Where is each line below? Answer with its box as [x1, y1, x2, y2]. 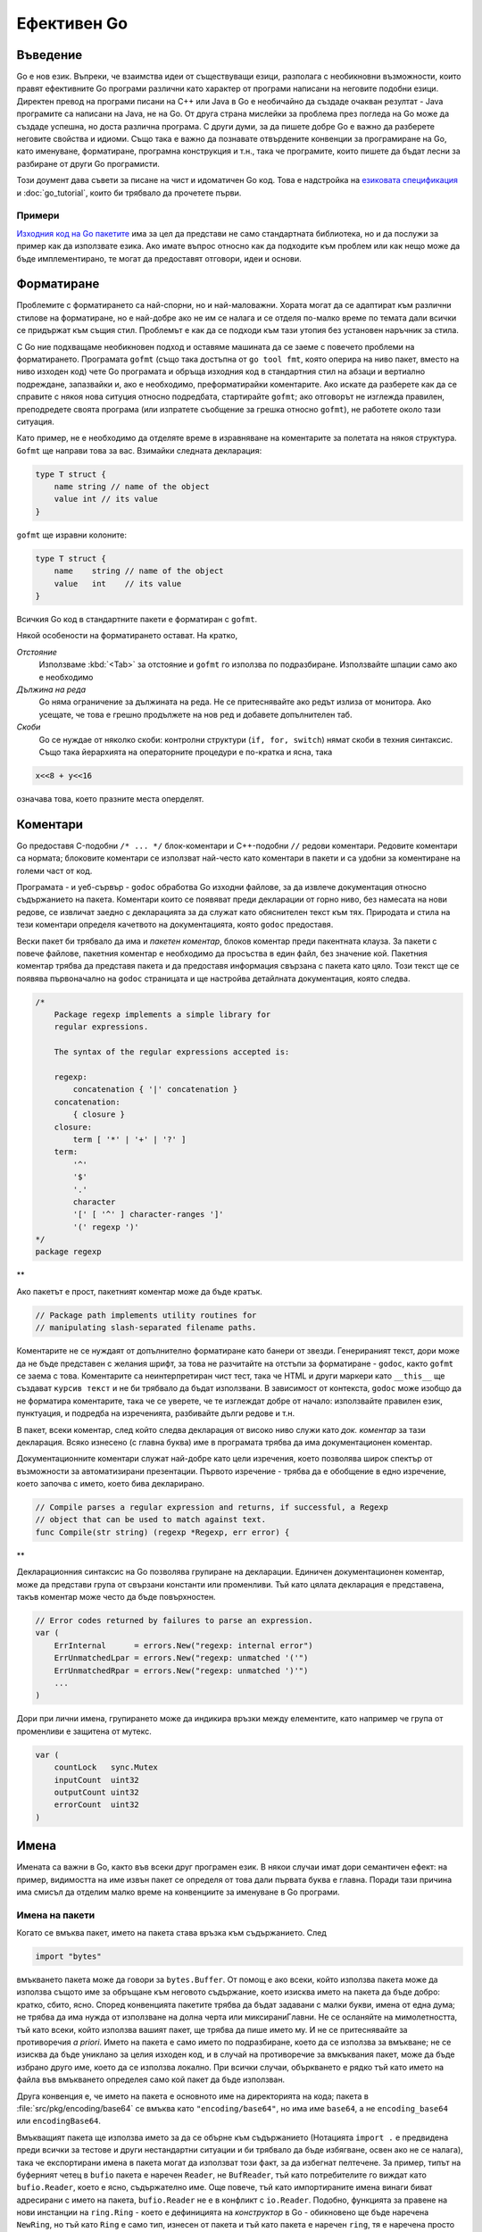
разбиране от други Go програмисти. [16, 158, 161, 169]
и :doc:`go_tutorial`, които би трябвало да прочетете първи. [16, 187, 242, 198]
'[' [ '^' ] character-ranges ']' [72, 1210, 224, 1220]
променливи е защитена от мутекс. [16, 1726, 152, 1736]
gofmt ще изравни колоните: [16, 529, 127, 540]
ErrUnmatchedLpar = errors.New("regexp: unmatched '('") [54, 1653, 309, 1663]
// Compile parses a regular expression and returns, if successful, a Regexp [35, 1503, 388, 1512]
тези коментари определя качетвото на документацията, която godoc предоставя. [16, 920, 334, 930]
